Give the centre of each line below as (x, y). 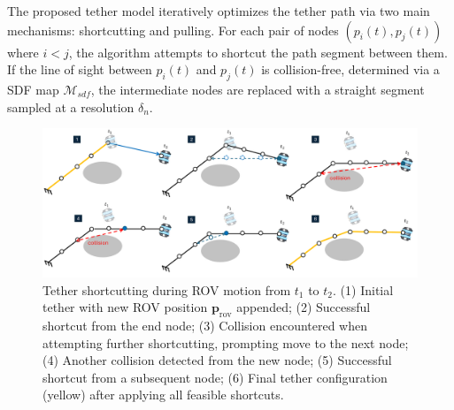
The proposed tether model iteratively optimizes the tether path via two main (219, 11)
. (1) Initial (363, 289)
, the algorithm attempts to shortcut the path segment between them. (258, 52)
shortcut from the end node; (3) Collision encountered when (205, 326)
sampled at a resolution (71, 106)
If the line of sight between (80, 69)
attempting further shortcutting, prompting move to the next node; (226, 342)
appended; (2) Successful (304, 307)
